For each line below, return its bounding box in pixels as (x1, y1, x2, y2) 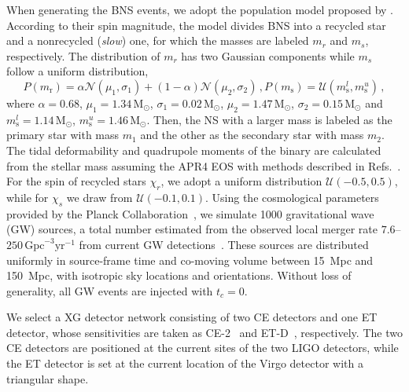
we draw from (66, 189, 133, 205)
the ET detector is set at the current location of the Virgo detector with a (6, 355, 363, 372)
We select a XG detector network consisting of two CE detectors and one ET (6, 309, 378, 325)
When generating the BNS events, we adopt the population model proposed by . (6, 2, 394, 17)
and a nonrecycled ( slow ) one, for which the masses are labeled (6, 32, 309, 49)
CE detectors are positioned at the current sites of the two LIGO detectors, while (6, 339, 399, 356)
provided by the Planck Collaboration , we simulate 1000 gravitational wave (6, 205, 374, 222)
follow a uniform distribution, (6, 63, 149, 79)
